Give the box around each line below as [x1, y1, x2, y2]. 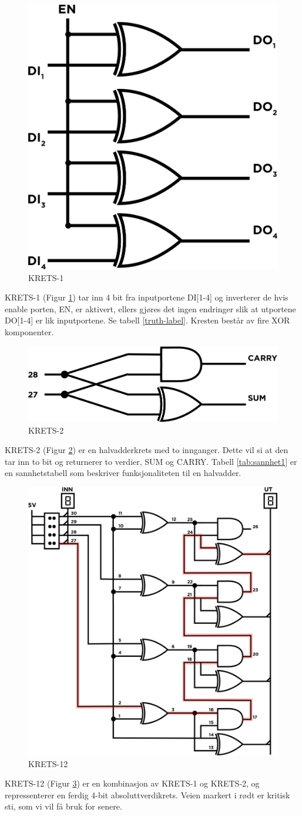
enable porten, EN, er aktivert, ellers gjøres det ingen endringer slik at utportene [5, 302, 296, 315]
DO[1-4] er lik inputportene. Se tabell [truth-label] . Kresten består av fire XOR [5, 314, 290, 326]
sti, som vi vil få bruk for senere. [5, 800, 122, 812]
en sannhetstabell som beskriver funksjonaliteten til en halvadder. [5, 467, 241, 479]
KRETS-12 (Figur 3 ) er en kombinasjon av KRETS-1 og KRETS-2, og [5, 777, 260, 789]
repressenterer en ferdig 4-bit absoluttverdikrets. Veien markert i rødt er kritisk [5, 788, 290, 801]
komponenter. [5, 325, 54, 338]
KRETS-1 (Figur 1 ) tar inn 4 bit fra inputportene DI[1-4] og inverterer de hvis [5, 291, 288, 303]
